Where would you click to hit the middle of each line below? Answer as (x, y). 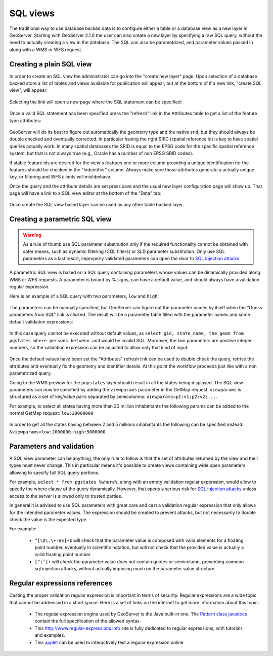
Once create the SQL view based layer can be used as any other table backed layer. (97, 205)
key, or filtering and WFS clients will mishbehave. (60, 177)
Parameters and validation (52, 446)
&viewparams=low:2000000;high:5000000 (57, 432)
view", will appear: (29, 90)
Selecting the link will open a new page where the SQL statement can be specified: (96, 102)
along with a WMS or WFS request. (46, 49)
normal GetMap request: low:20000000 (51, 413)
